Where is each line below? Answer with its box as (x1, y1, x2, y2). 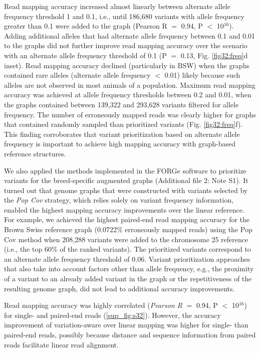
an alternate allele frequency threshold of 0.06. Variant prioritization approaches (4, 253, 250, 264)
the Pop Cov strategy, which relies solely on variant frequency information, (4, 195, 234, 205)
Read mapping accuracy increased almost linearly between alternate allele (4, 1, 230, 11)
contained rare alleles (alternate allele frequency (4, 70, 151, 80)
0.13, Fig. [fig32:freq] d (180, 50, 248, 60)
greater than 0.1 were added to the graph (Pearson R (4, 21, 167, 31)
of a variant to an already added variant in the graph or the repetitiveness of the (4, 273, 252, 284)
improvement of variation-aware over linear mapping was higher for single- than (4, 319, 248, 330)
